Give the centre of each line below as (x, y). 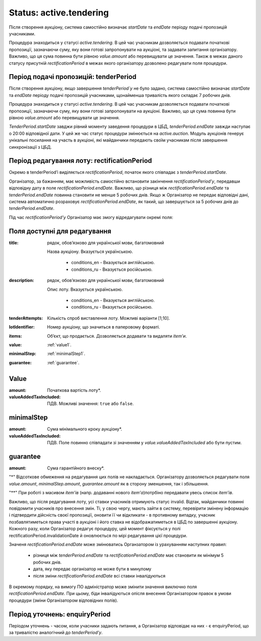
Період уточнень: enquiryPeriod (60, 614)
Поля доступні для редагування (60, 231)
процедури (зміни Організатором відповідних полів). (64, 600)
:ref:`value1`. (59, 344)
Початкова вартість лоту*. (74, 390)
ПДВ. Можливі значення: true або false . (90, 404)
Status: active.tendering (59, 13)
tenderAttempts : (26, 318)
